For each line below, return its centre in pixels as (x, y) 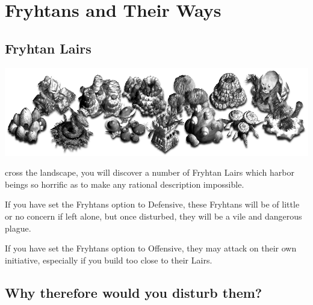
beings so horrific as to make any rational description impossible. (125, 184)
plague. (18, 228)
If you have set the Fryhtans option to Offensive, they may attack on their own (151, 248)
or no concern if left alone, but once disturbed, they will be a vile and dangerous (153, 216)
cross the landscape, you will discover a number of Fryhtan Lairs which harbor (150, 172)
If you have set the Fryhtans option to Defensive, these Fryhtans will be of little (152, 204)
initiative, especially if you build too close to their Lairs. (109, 260)
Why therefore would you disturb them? (134, 292)
